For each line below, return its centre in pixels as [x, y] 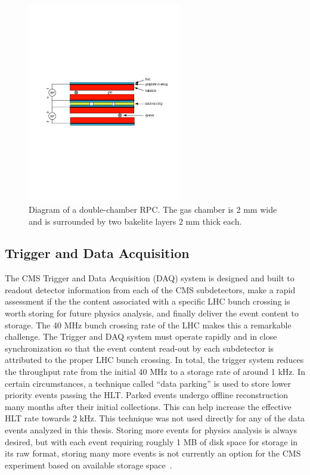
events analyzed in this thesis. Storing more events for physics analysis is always [151, 430]
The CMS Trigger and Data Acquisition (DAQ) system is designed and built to [150, 278]
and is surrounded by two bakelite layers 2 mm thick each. [135, 221]
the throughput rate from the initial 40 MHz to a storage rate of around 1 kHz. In [155, 372]
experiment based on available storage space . [89, 465]
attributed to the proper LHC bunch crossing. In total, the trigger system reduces [154, 360]
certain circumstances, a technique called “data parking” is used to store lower [148, 383]
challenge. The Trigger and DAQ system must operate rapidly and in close [141, 336]
